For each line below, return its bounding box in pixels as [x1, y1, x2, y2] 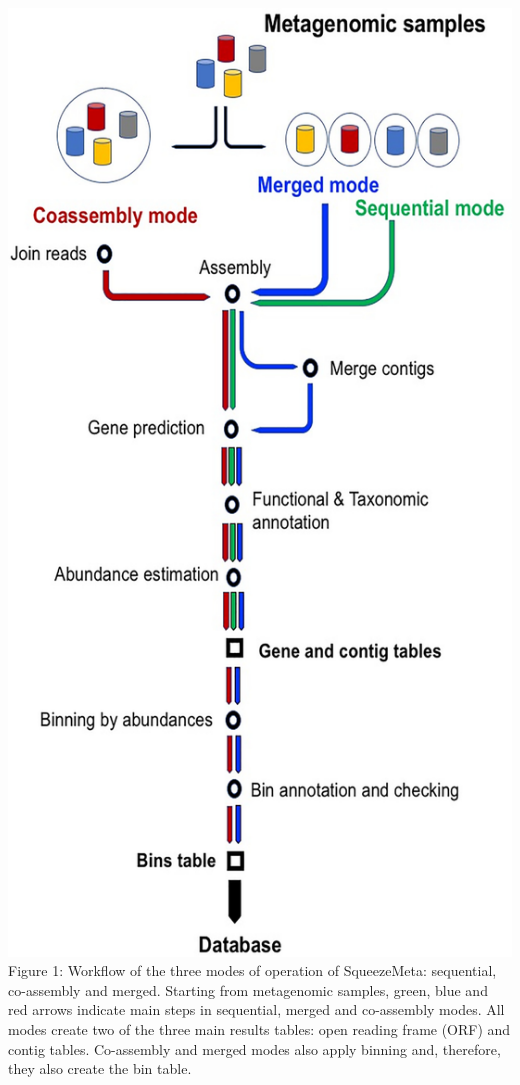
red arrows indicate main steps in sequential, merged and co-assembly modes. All [8, 999, 505, 1020]
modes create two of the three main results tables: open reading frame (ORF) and [8, 1019, 511, 1040]
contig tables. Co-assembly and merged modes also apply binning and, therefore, [8, 1038, 501, 1059]
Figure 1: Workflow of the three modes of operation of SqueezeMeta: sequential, [8, 960, 497, 981]
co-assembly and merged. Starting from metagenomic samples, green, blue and [8, 979, 488, 1000]
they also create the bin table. [8, 1058, 192, 1079]
